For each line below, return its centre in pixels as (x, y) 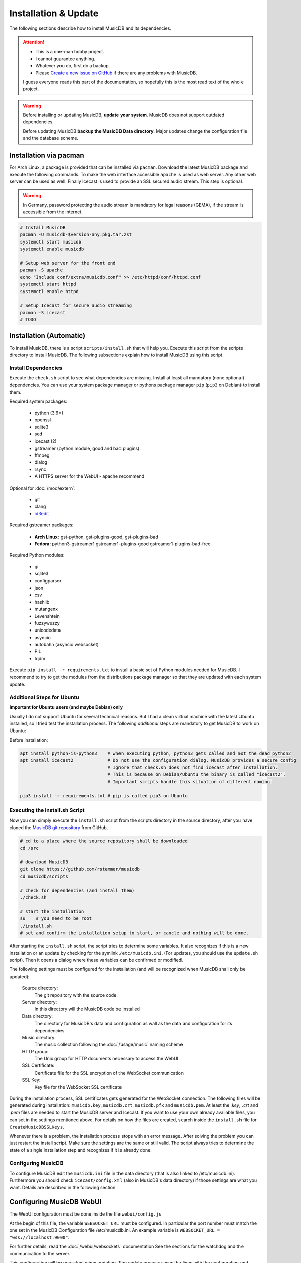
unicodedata (48, 630)
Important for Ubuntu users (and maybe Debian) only (66, 707)
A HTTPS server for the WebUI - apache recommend (89, 476)
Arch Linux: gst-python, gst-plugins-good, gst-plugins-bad (96, 537)
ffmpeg (42, 455)
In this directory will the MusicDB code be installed (87, 1009)
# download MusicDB (44, 862)
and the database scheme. (50, 138)
